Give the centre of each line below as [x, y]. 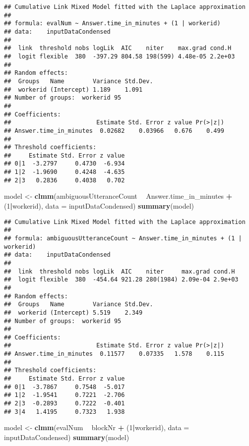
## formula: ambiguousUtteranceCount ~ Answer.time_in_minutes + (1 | [123, 238]
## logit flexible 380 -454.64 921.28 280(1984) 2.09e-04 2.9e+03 [121, 280]
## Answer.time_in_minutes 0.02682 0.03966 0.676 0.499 [114, 131]
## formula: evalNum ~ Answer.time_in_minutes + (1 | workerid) [112, 24]
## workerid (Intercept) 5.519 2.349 [73, 312]
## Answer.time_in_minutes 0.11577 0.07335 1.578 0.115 [114, 354]
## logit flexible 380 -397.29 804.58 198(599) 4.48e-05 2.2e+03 [120, 56]
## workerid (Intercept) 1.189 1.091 [73, 89]
